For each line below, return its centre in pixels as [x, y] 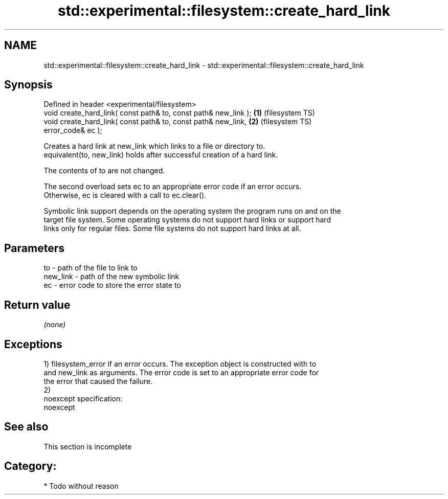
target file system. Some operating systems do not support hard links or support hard [187, 220]
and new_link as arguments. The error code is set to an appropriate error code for [181, 372]
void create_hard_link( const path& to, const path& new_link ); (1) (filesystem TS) [179, 113]
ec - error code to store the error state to [112, 285]
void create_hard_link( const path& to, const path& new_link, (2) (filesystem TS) [178, 122]
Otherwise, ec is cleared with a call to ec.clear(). [125, 195]
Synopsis [28, 85]
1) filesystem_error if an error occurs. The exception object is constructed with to [180, 364]
